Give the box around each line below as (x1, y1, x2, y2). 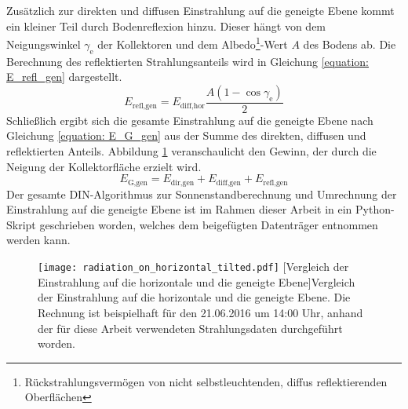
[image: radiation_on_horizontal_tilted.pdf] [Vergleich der (38, 258, 349, 275)
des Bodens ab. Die (303, 35, 396, 52)
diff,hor (180, 101, 205, 110)
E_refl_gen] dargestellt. (6, 68, 122, 85)
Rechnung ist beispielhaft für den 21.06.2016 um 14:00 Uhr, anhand (38, 304, 363, 320)
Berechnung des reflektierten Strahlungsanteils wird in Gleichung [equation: (6, 53, 369, 69)
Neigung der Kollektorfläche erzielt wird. (6, 158, 202, 174)
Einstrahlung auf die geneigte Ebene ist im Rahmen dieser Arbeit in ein (6, 201, 352, 217)
